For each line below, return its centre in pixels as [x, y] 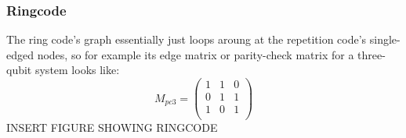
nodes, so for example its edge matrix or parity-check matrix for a [196, 54]
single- [385, 39]
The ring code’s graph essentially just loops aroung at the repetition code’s [187, 39]
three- [372, 54]
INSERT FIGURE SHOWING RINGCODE [112, 127]
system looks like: [77, 70]
